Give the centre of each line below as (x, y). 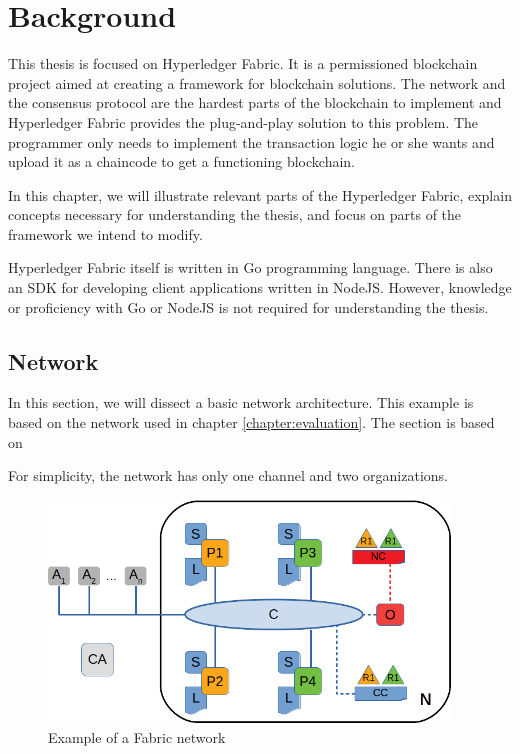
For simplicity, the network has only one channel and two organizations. (228, 475)
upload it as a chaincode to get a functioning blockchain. (181, 161)
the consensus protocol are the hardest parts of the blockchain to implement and (255, 102)
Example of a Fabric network (137, 736)
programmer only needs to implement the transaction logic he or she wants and (251, 141)
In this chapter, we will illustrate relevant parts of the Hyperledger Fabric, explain (260, 194)
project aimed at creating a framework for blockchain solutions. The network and (257, 82)
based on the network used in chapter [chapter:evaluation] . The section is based (251, 422)
